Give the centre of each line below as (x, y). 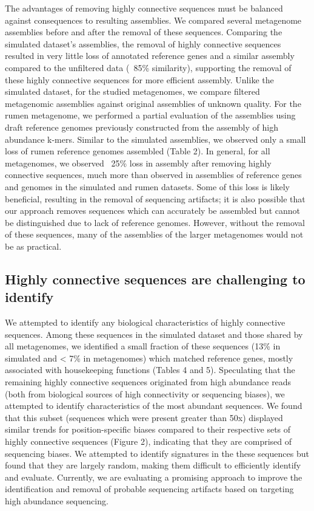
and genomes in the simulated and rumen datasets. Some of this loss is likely (148, 186)
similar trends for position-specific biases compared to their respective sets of (148, 429)
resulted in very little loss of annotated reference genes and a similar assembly (150, 56)
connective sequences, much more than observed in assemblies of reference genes (153, 175)
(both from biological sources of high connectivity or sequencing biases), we (145, 393)
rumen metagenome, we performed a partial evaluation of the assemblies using (150, 115)
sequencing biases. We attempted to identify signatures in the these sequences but (157, 453)
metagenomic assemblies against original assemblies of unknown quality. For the (153, 103)
